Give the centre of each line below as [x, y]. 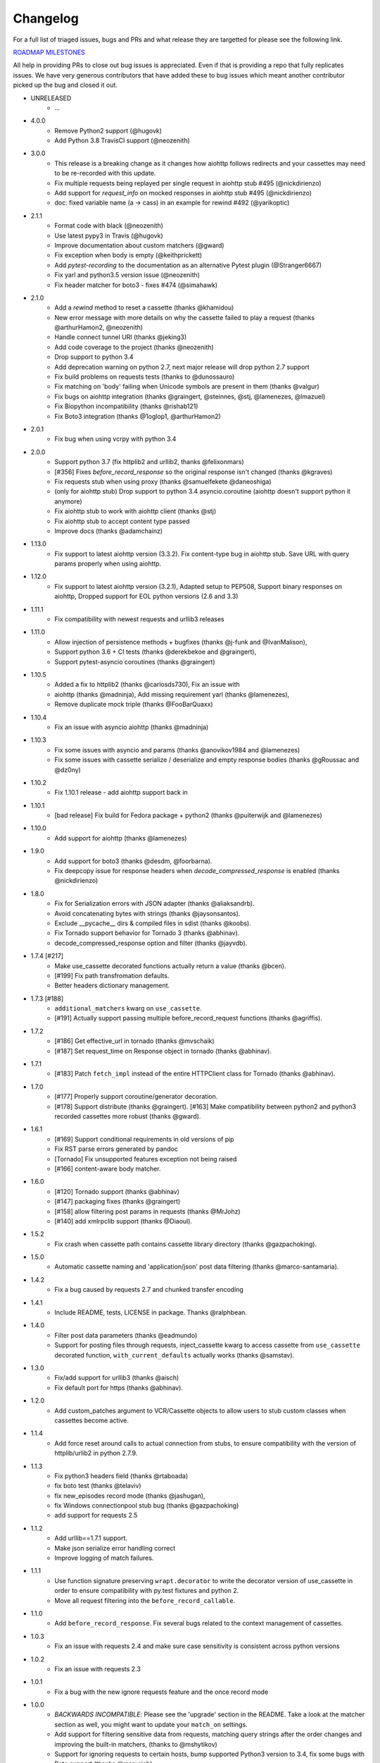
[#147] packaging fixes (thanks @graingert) [118, 1202]
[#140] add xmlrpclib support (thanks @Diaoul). [123, 1221]
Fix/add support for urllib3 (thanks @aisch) [117, 1378]
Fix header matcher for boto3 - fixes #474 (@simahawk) [136, 285]
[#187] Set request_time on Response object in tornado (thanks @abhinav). [163, 1051]
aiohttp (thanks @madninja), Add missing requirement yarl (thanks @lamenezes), [172, 694]
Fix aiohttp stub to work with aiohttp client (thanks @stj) [135, 511]
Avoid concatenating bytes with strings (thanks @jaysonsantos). [147, 913]
